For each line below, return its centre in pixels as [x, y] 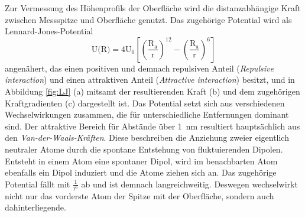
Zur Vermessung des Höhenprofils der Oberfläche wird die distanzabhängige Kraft [153, 8]
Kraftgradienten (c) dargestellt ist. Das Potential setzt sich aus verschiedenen [145, 103]
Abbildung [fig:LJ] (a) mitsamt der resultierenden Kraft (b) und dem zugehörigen [152, 91]
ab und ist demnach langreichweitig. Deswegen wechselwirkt [189, 184]
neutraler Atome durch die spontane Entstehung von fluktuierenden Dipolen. [144, 149]
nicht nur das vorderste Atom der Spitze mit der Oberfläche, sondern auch [139, 195]
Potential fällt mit [38, 184]
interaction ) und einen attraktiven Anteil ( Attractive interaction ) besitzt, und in [150, 80]
